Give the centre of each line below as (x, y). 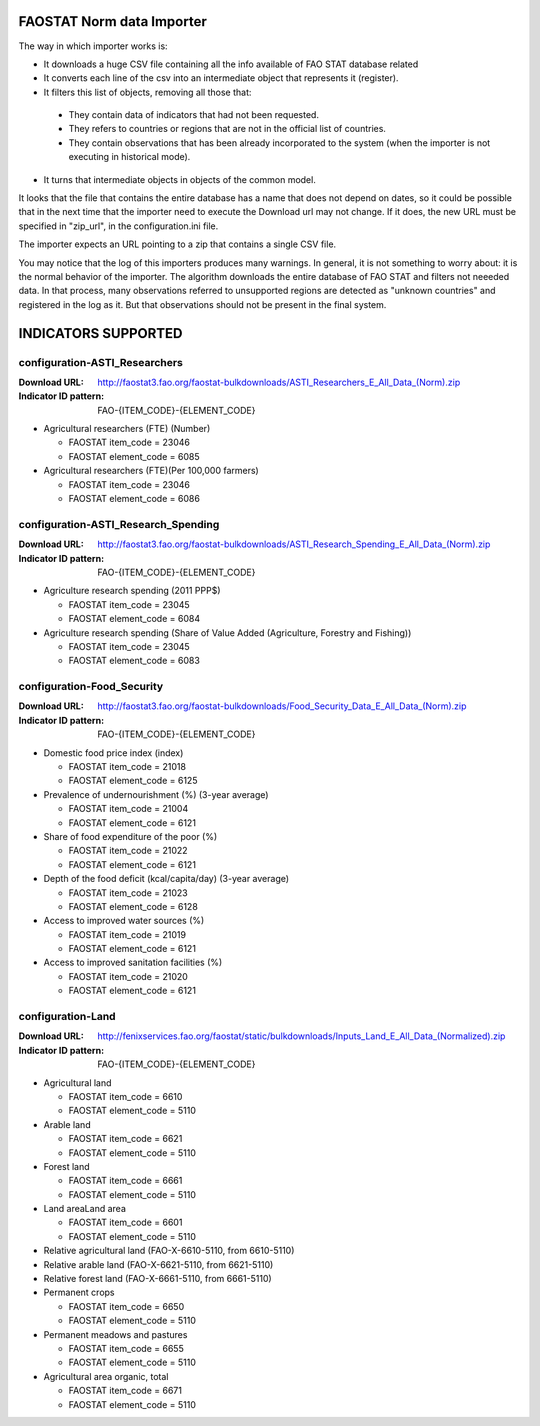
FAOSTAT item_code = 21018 (127, 767)
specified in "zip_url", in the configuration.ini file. (118, 226)
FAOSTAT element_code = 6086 (134, 499)
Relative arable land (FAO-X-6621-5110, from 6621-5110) (158, 1264)
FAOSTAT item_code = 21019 (127, 934)
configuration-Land (67, 1017)
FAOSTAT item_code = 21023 (128, 892)
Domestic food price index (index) (113, 752)
